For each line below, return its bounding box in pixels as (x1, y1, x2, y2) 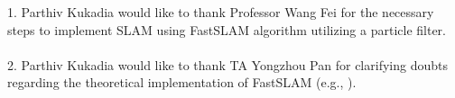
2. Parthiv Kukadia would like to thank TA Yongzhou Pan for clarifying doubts (7, 55, 448, 74)
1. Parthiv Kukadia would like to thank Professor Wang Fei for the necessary (7, 3, 434, 21)
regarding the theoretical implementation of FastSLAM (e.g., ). (7, 73, 357, 92)
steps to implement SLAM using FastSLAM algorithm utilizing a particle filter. (7, 20, 446, 39)
